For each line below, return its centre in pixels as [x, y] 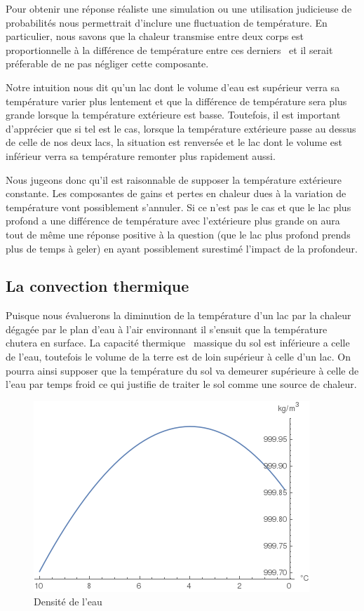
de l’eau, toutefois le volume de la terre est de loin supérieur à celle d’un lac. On [178, 357]
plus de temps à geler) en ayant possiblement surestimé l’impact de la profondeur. [182, 248]
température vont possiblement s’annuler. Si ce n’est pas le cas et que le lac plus [178, 207]
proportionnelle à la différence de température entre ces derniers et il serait [169, 49]
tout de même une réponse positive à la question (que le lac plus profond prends [178, 234]
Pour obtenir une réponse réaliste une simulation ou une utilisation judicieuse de [179, 8]
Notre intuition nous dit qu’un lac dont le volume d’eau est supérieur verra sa [173, 87]
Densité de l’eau [68, 602]
